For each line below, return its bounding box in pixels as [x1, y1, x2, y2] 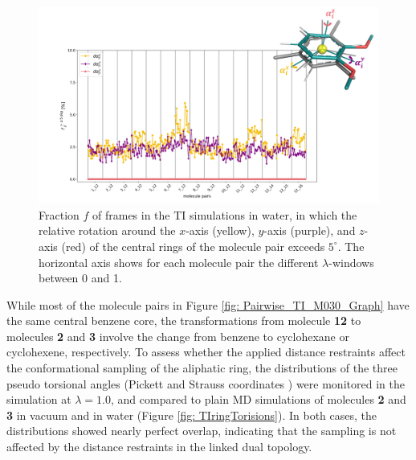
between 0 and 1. [39, 269, 122, 286]
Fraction [39, 206, 80, 223]
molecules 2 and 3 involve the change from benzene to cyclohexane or [6, 327, 349, 344]
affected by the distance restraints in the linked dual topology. [6, 438, 312, 455]
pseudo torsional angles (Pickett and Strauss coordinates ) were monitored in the [6, 375, 405, 392]
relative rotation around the [39, 222, 176, 239]
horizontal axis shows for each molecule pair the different [39, 253, 319, 270]
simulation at [6, 391, 71, 408]
